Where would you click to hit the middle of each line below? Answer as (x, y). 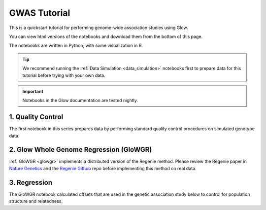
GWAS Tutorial (40, 13)
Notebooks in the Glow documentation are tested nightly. (80, 101)
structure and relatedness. (36, 201)
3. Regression (31, 182)
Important (33, 91)
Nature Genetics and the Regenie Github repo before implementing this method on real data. (103, 168)
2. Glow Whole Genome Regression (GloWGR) (81, 150)
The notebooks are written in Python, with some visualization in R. (76, 46)
